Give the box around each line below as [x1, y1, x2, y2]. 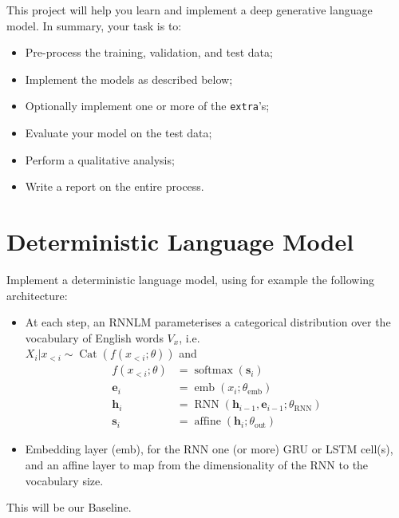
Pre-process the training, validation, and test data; [25, 44, 273, 61]
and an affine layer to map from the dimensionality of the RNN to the [25, 457, 369, 473]
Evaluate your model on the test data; [25, 125, 212, 141]
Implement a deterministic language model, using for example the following [6, 271, 375, 287]
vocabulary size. [25, 472, 104, 488]
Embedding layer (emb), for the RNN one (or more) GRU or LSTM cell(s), [25, 441, 393, 457]
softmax [194, 365, 233, 377]
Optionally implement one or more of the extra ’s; [25, 97, 270, 114]
